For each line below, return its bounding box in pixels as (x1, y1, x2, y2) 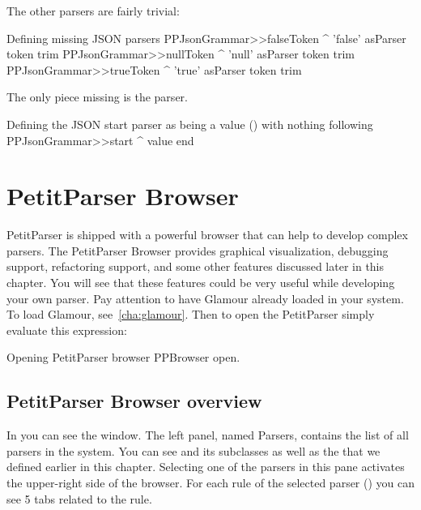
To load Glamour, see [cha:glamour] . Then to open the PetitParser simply (6, 306, 375, 323)
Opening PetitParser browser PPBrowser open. (6, 349, 240, 366)
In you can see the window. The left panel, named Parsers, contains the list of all (6, 426, 409, 444)
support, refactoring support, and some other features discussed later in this (6, 258, 385, 275)
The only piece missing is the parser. (6, 88, 188, 105)
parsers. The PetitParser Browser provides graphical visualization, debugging (6, 242, 389, 259)
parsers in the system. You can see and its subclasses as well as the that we (6, 442, 381, 459)
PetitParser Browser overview (6, 388, 262, 414)
